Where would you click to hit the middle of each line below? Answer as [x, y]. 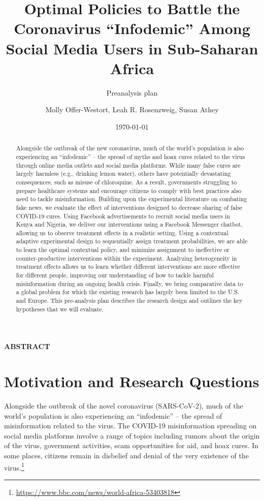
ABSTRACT [27, 346]
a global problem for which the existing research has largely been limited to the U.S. [128, 292]
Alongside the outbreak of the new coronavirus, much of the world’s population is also [130, 148]
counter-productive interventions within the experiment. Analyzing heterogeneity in [126, 258]
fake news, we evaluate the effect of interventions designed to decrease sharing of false [129, 207]
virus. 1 [14, 466]
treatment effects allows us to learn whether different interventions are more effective [128, 267]
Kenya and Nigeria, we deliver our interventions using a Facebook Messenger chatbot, [129, 224]
